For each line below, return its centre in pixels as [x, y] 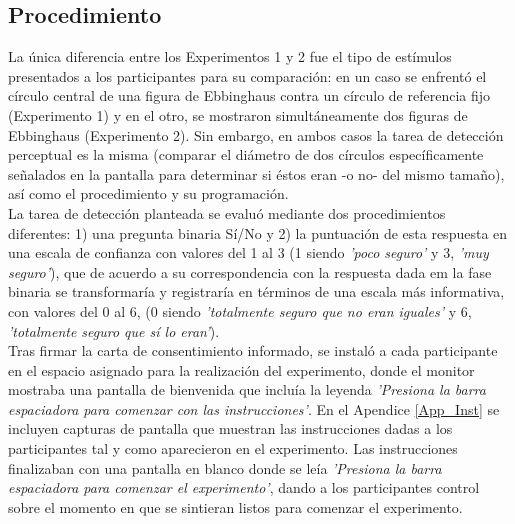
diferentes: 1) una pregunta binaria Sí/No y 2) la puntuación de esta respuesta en [258, 232]
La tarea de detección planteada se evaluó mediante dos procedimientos [227, 212]
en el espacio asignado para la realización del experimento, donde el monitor [241, 369]
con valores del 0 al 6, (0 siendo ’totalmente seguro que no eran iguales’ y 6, [240, 310]
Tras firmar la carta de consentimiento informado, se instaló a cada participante [253, 350]
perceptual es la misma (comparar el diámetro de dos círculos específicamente [246, 154]
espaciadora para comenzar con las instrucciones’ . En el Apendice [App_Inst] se [254, 408]
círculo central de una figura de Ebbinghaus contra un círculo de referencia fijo [249, 95]
